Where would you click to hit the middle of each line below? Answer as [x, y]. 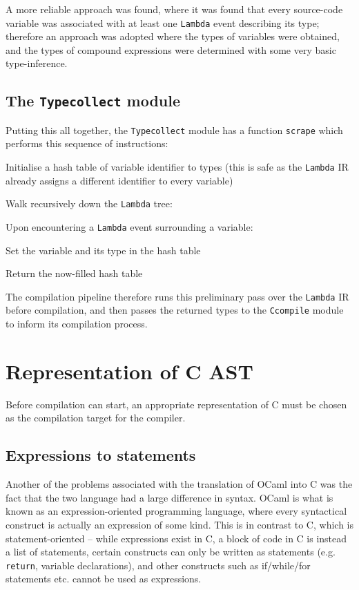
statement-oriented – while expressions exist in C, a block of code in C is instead [176, 538]
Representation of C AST [129, 371]
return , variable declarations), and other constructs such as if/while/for [158, 565]
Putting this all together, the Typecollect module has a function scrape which [174, 130]
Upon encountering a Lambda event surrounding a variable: [129, 226]
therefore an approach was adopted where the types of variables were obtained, [173, 36]
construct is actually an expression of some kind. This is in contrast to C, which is [179, 525]
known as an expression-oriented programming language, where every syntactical [176, 511]
